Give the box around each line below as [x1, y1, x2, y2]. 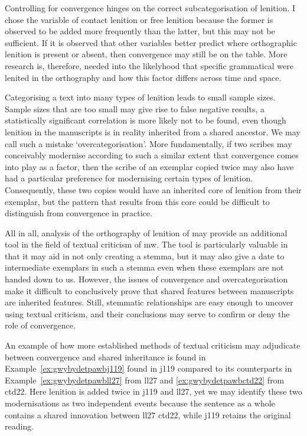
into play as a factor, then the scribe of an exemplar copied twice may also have [5, 160, 294, 173]
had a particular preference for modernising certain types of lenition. [5, 172, 253, 184]
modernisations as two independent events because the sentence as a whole [5, 397, 275, 409]
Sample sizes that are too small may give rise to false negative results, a [5, 102, 265, 115]
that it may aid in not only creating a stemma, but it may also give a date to [5, 249, 285, 262]
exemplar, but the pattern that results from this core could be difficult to [5, 195, 270, 207]
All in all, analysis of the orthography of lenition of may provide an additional [5, 226, 288, 239]
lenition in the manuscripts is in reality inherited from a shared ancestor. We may [5, 125, 301, 138]
